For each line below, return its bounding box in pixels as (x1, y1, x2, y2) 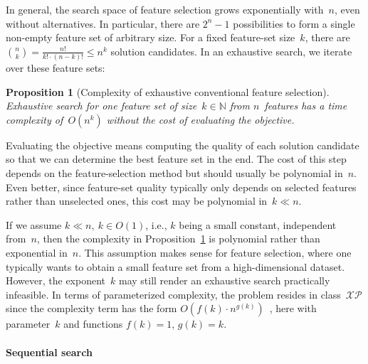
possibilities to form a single (233, 16, 355, 31)
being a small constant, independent (179, 217, 337, 232)
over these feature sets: (6, 60, 105, 75)
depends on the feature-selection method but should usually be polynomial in (6, 166, 343, 181)
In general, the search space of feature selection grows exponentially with (6, 2, 324, 16)
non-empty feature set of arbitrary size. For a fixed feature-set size (6, 30, 295, 45)
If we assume (6, 217, 62, 232)
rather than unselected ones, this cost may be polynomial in (6, 193, 268, 208)
